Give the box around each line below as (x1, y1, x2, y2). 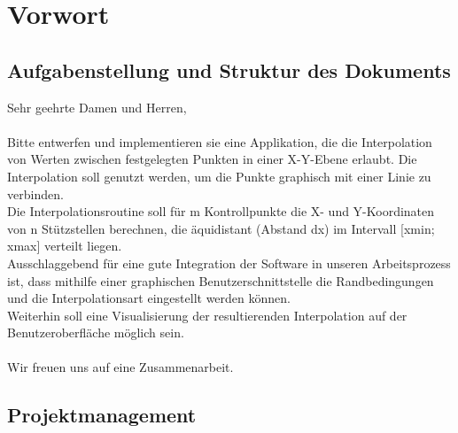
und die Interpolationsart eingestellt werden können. (7, 289, 291, 307)
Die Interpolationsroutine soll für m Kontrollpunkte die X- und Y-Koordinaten (7, 202, 435, 220)
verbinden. (7, 184, 64, 203)
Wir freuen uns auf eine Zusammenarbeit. (7, 358, 234, 376)
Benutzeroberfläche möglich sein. (7, 323, 184, 342)
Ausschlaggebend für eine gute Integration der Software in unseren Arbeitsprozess (7, 253, 451, 272)
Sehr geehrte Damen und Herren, (7, 97, 187, 116)
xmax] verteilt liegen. (7, 236, 122, 255)
